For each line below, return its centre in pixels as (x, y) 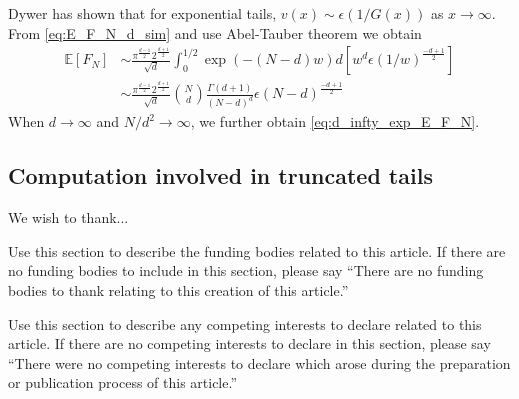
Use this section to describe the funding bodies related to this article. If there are (257, 250)
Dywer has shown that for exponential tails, (142, 13)
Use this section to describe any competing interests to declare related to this (245, 323)
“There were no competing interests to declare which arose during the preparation (259, 362)
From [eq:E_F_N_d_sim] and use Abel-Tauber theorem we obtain (215, 32)
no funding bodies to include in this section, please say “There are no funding (246, 270)
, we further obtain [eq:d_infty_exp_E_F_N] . (335, 121)
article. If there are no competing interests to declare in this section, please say (249, 343)
